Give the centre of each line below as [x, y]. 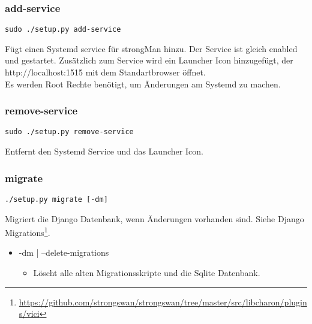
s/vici [29, 314]
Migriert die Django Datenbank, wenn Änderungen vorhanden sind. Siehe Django [154, 218]
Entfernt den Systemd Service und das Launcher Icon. [104, 151]
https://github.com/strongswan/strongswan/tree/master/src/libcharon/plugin [163, 302]
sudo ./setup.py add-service [63, 30]
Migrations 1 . [28, 231]
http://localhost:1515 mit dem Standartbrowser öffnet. [105, 72]
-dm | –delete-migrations [64, 252]
